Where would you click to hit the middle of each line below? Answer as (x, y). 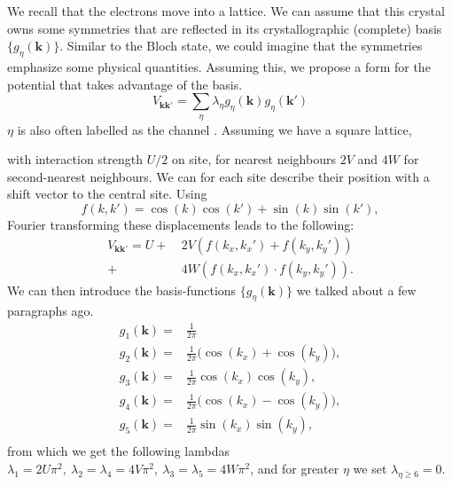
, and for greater (295, 469)
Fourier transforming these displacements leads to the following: (181, 224)
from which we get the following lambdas (118, 451)
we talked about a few (356, 290)
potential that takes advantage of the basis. (125, 84)
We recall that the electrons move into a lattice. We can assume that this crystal (226, 11)
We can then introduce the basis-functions (122, 290)
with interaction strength (75, 159)
